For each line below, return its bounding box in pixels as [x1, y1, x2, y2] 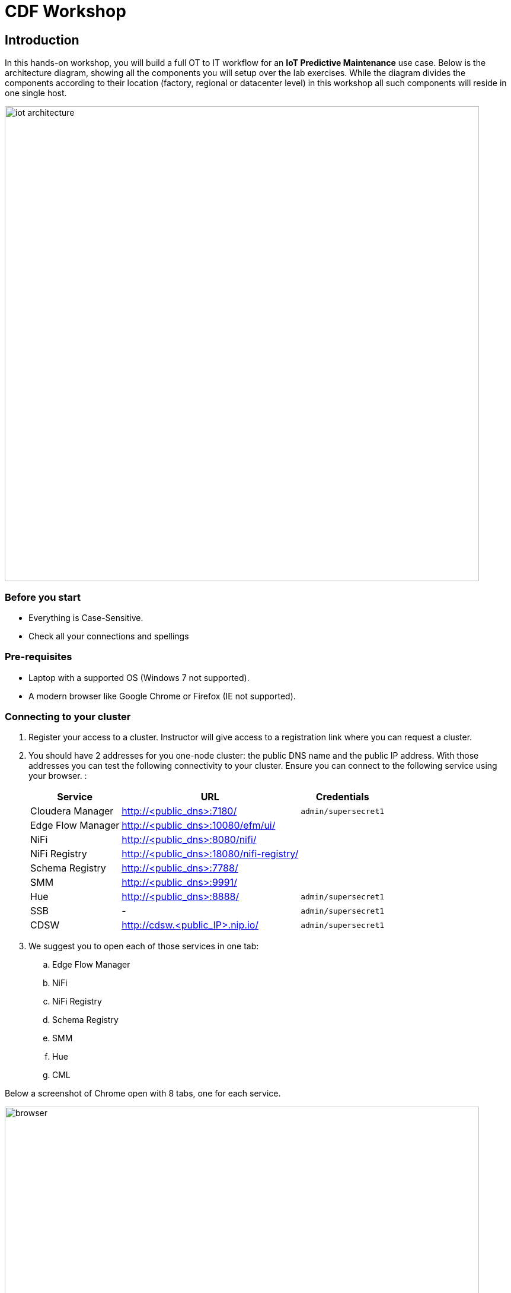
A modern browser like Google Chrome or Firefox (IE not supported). [28, 690, 296, 701]
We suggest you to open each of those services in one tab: [28, 941, 259, 952]
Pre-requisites [5, 651, 72, 663]
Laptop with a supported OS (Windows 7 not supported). [28, 672, 250, 683]
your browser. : [28, 771, 87, 781]
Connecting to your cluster [5, 711, 131, 723]
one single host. [5, 88, 67, 99]
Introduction [5, 32, 79, 47]
